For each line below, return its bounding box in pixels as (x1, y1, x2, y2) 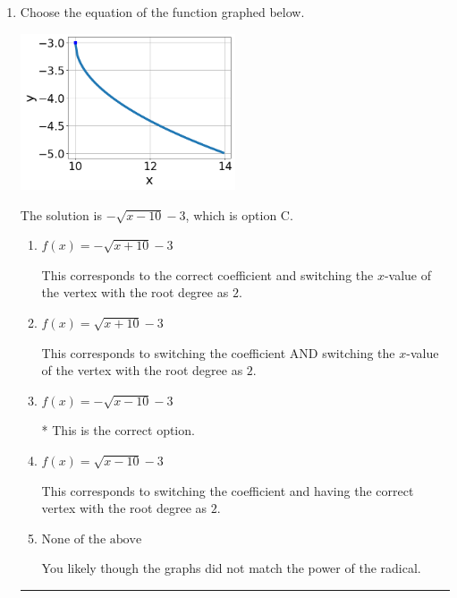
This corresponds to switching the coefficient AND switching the (41, 343, 395, 362)
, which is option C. (185, 205, 293, 224)
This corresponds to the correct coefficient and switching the (41, 265, 374, 284)
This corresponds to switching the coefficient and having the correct (41, 481, 414, 500)
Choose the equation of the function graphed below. (20, 3, 305, 21)
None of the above (41, 533, 142, 546)
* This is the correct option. (41, 421, 195, 440)
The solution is (20, 205, 102, 224)
